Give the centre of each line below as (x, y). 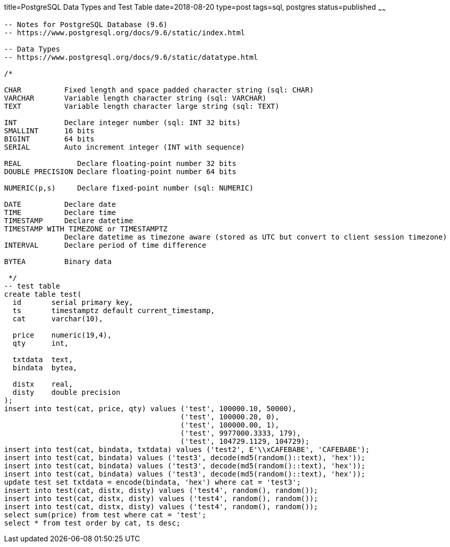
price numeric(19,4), (62, 335)
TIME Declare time (60, 212)
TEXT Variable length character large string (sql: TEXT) (142, 106)
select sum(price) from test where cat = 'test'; (105, 515)
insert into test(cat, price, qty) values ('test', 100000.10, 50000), (151, 408)
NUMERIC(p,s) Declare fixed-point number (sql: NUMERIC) (129, 188)
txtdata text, (43, 359)
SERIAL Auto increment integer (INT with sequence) (125, 147)
